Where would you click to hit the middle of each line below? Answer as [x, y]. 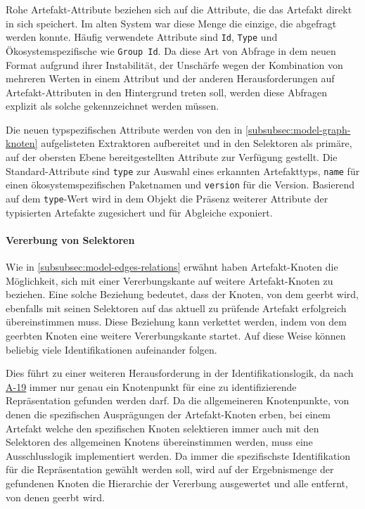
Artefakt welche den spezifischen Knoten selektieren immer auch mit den [162, 428]
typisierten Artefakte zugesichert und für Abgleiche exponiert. [139, 212]
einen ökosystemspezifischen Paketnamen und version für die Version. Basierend [180, 185]
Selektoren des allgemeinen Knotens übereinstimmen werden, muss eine [159, 442]
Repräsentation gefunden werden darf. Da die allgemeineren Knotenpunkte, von [178, 400]
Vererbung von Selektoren [70, 239]
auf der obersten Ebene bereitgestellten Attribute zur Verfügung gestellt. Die [172, 157]
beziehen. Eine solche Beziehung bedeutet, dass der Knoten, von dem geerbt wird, [182, 294]
